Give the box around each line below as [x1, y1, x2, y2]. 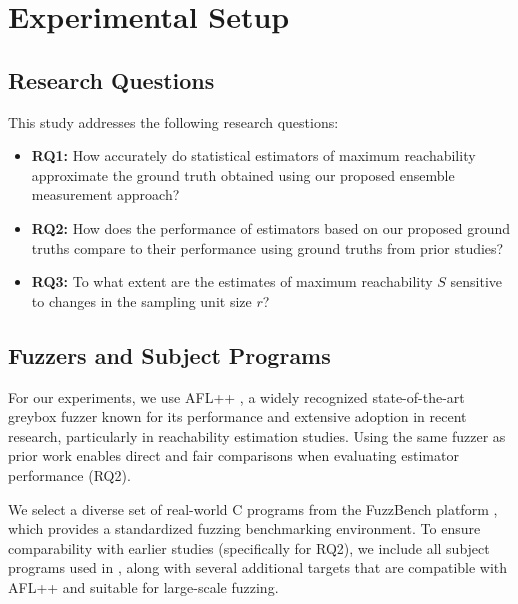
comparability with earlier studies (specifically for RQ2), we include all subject [8, 537, 490, 558]
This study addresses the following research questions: [8, 111, 339, 132]
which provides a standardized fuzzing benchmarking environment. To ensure [8, 518, 481, 539]
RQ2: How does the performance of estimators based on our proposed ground [31, 217, 511, 238]
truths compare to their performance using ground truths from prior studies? [31, 237, 504, 258]
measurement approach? [31, 184, 180, 205]
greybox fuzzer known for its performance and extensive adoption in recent [8, 406, 467, 427]
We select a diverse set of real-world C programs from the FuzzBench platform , [8, 498, 498, 519]
